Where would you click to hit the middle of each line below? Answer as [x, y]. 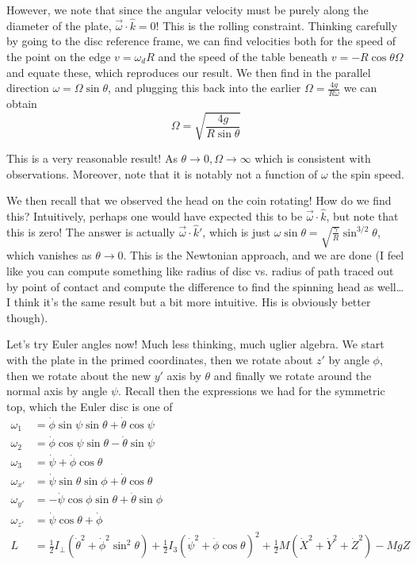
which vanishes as [49, 255]
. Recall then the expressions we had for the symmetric [252, 391]
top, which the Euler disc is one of [90, 406]
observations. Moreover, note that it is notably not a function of [162, 173]
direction [28, 88]
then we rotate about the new [79, 375]
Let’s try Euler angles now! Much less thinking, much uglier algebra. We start [195, 344]
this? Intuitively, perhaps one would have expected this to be [155, 216]
